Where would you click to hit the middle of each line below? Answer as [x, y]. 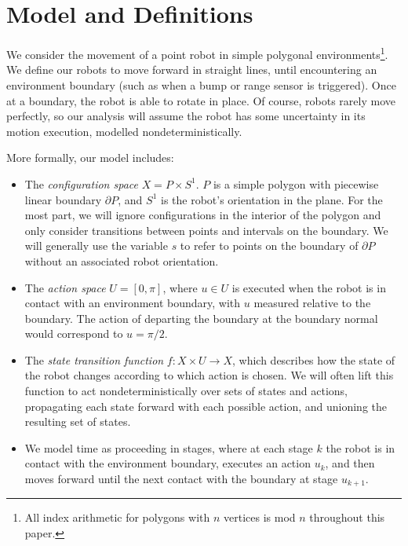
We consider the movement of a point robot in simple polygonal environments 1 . [197, 53]
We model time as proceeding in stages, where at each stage [169, 447]
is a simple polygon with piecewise [296, 183]
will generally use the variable [96, 246]
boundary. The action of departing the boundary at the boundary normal [201, 318]
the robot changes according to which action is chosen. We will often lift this [209, 375]
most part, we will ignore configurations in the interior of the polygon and [203, 215]
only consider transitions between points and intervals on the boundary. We [206, 230]
